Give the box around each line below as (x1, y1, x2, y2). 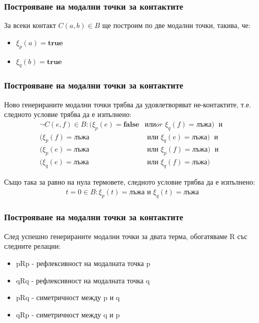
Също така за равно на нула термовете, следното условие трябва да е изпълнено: (4, 177, 255, 187)
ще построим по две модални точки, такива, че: (102, 20, 250, 31)
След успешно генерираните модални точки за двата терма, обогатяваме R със (4, 230, 247, 241)
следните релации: (4, 241, 61, 251)
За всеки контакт (4, 20, 56, 31)
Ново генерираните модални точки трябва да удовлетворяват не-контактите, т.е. (4, 99, 251, 109)
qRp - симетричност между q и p (16, 309, 120, 319)
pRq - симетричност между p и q (16, 292, 120, 303)
